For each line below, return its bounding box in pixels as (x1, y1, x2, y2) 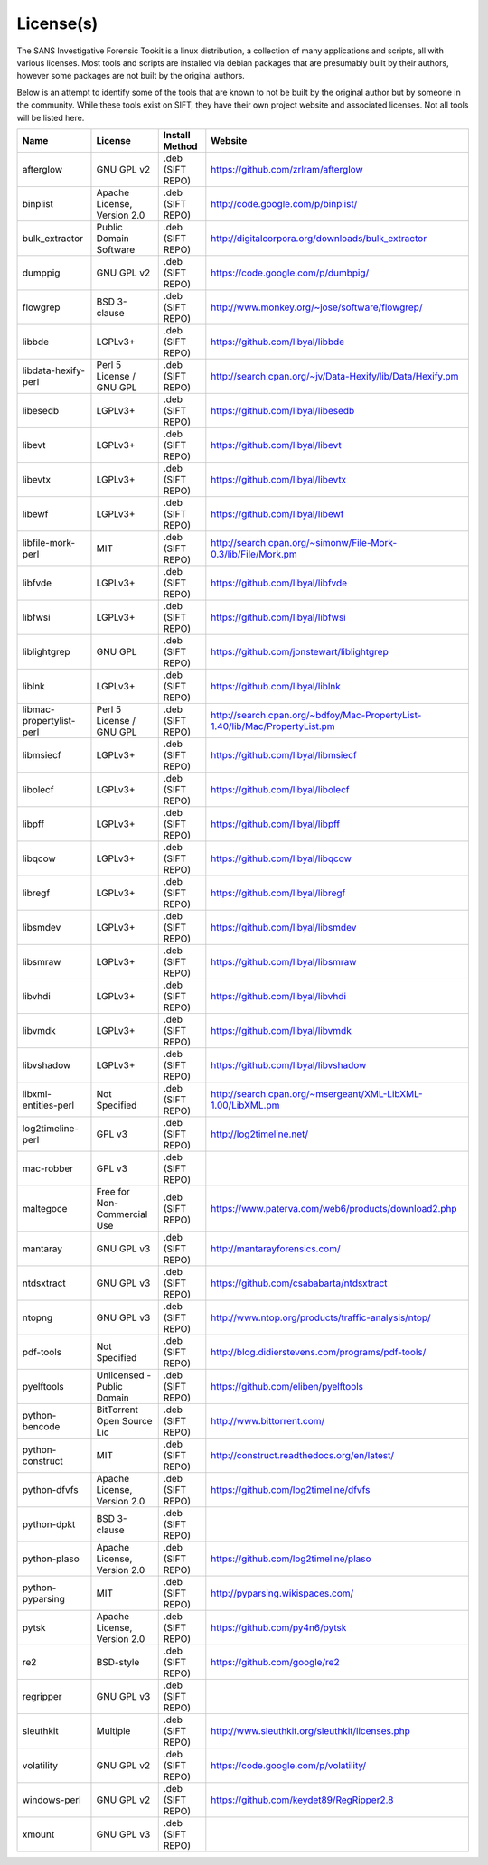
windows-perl (22, 1794, 81, 1806)
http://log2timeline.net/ (211, 1128, 309, 1140)
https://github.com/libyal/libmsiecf (211, 748, 357, 761)
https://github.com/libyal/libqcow (211, 852, 352, 865)
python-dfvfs (22, 1483, 79, 1495)
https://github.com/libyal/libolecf (211, 783, 350, 795)
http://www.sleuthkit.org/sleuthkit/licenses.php (211, 1724, 411, 1737)
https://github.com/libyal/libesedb (211, 404, 355, 417)
